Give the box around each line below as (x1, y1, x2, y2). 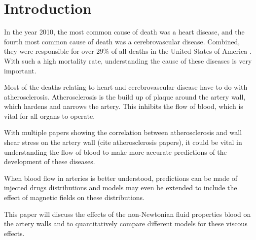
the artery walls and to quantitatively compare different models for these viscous (4, 218, 248, 229)
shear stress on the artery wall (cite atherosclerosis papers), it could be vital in (4, 137, 242, 147)
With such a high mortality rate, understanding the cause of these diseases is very (4, 55, 252, 66)
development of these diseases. (4, 156, 95, 167)
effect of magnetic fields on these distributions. (4, 192, 145, 203)
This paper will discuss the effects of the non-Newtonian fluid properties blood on (4, 208, 251, 219)
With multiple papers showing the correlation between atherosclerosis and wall (4, 127, 242, 137)
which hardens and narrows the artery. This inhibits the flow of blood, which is (4, 101, 243, 111)
